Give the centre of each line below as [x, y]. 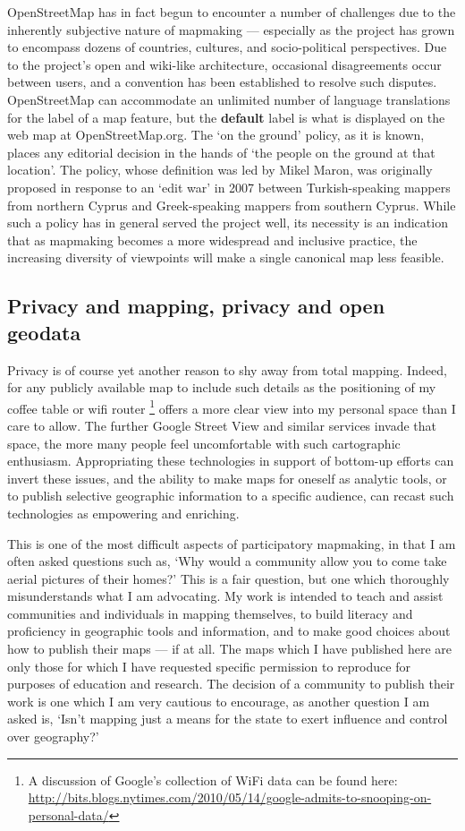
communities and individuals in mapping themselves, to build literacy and [210, 613]
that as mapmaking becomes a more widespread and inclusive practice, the [212, 240]
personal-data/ [68, 814]
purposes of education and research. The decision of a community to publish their [231, 684]
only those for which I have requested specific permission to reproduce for [209, 666]
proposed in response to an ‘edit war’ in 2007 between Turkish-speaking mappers [229, 187]
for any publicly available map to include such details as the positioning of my [222, 387]
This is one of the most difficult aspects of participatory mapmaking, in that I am [232, 543]
